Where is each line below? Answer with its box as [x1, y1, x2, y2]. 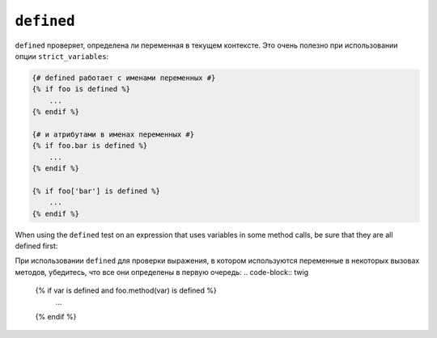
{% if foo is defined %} [32, 85, 131, 94]
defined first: [15, 241, 58, 251]
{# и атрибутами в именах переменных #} [32, 129, 194, 139]
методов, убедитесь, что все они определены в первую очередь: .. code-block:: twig [15, 267, 309, 277]
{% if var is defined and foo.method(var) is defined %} [35, 285, 218, 295]
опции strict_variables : [15, 51, 109, 61]
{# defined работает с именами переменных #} [32, 73, 216, 82]
